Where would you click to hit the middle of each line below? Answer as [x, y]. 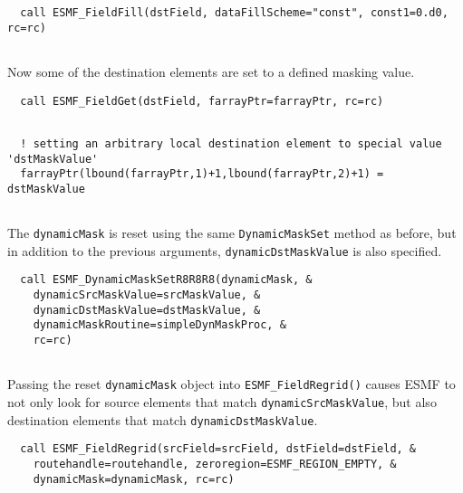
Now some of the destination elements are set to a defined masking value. [211, 71]
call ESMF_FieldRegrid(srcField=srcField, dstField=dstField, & [218, 449]
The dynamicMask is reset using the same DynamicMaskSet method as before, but [232, 233]
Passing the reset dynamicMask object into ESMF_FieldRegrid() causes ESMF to [231, 384]
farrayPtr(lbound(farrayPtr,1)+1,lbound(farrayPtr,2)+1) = [202, 174]
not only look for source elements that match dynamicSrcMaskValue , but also [222, 402]
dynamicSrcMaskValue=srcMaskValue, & [147, 295]
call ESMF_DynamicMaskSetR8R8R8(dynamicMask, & [166, 280]
